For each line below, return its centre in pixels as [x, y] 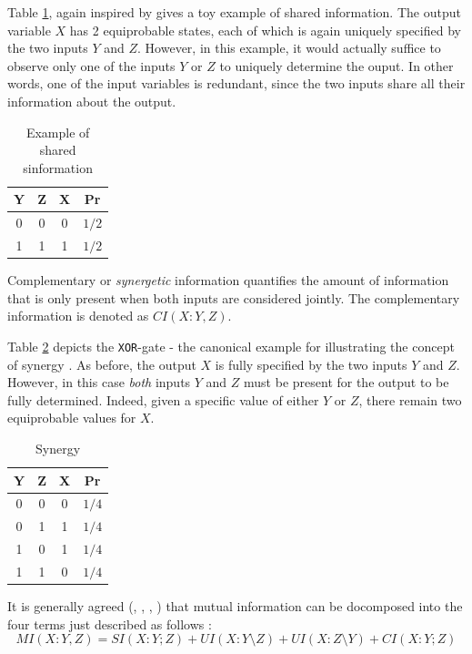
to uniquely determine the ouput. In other [336, 65]
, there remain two [410, 399]
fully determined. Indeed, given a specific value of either [163, 399]
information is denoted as [78, 316]
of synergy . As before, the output [102, 364]
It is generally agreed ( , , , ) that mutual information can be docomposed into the [235, 606]
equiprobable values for [72, 418]
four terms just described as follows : [110, 623]
